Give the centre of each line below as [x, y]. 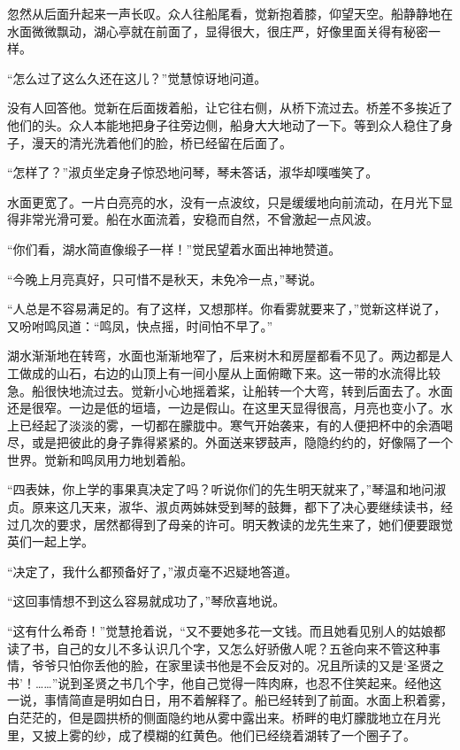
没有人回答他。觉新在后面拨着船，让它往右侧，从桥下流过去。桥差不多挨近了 [230, 108]
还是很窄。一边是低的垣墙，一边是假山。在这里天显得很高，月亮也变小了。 [224, 408]
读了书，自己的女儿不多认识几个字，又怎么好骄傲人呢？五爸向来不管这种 [218, 648]
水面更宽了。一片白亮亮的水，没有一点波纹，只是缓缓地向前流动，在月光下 [224, 201]
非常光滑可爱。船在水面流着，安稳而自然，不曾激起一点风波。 [199, 219]
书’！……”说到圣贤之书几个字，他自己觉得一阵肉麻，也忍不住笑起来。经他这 [225, 682]
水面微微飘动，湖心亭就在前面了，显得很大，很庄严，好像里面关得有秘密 [218, 31]
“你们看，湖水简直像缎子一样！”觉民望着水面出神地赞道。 [174, 248]
